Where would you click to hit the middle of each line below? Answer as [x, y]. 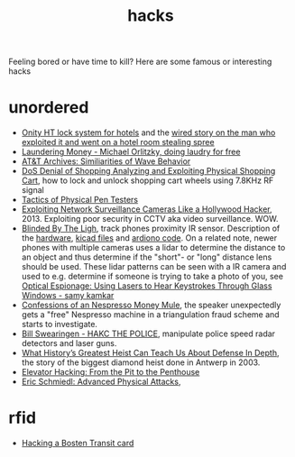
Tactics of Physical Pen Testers [80, 200]
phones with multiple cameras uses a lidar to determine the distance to [153, 248]
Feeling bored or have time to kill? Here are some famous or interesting [140, 62]
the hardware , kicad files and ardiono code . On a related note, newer [149, 238]
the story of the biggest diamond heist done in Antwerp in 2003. [141, 362]
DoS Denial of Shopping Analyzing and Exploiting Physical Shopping [148, 171]
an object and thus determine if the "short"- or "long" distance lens [147, 257]
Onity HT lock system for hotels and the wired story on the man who [148, 133]
